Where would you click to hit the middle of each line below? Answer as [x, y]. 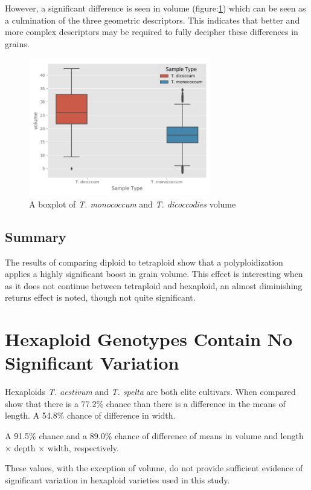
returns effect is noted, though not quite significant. [100, 297]
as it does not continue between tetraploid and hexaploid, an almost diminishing [154, 285]
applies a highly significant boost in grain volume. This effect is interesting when [154, 274]
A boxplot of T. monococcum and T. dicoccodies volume [133, 204]
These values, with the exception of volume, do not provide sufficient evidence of [154, 468]
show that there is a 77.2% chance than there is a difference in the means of [145, 403]
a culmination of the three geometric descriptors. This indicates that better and [152, 20]
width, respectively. [83, 447]
